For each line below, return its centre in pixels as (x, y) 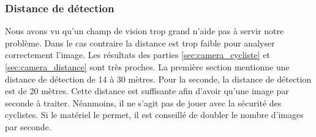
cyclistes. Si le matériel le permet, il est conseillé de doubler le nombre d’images (154, 115)
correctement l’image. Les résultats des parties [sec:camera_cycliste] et (137, 55)
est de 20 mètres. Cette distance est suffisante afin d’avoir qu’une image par (147, 91)
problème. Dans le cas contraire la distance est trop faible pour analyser (140, 43)
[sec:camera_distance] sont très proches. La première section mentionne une (147, 67)
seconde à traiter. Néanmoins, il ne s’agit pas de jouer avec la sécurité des (143, 102)
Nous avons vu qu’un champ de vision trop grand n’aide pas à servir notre (145, 31)
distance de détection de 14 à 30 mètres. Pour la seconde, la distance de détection (158, 79)
